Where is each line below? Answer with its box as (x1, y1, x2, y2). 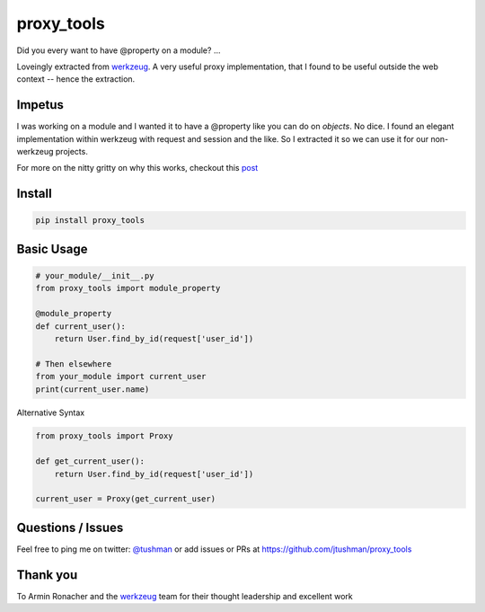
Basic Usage (16, 241, 88, 256)
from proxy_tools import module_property (35, 283, 221, 294)
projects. (55, 146, 89, 157)
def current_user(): (35, 321, 126, 332)
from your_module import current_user (35, 371, 207, 382)
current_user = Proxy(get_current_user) (35, 494, 216, 504)
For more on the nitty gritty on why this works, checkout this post (16, 163, 259, 173)
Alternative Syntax (16, 407, 85, 418)
